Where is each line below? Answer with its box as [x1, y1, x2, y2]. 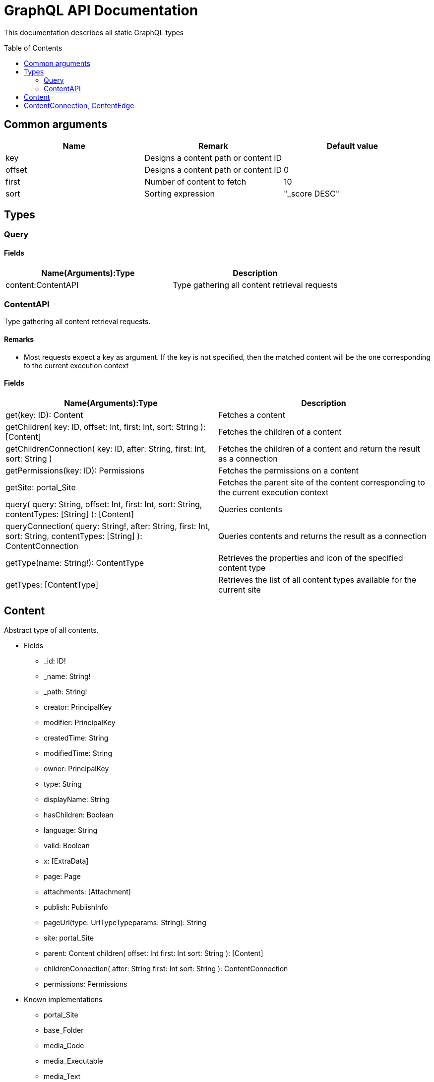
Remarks [4, 335, 34, 344]
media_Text [44, 1072, 81, 1081]
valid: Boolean [44, 841, 90, 850]
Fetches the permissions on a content [218, 465, 359, 475]
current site [218, 584, 261, 595]
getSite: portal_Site [5, 482, 76, 492]
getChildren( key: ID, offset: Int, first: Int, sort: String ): [5, 421, 206, 432]
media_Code [44, 1041, 84, 1050]
